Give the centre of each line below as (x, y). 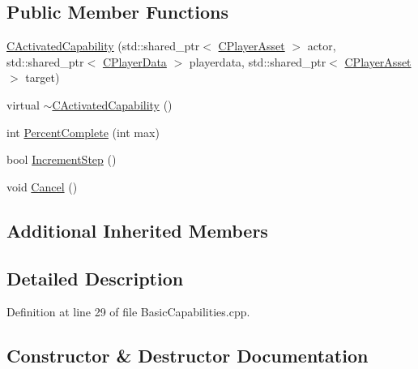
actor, (322, 46)
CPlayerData (134, 61)
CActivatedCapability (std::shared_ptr (103, 46)
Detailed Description (95, 278)
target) (43, 77)
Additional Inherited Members (137, 230)
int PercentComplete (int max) (83, 132)
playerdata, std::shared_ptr (258, 61)
